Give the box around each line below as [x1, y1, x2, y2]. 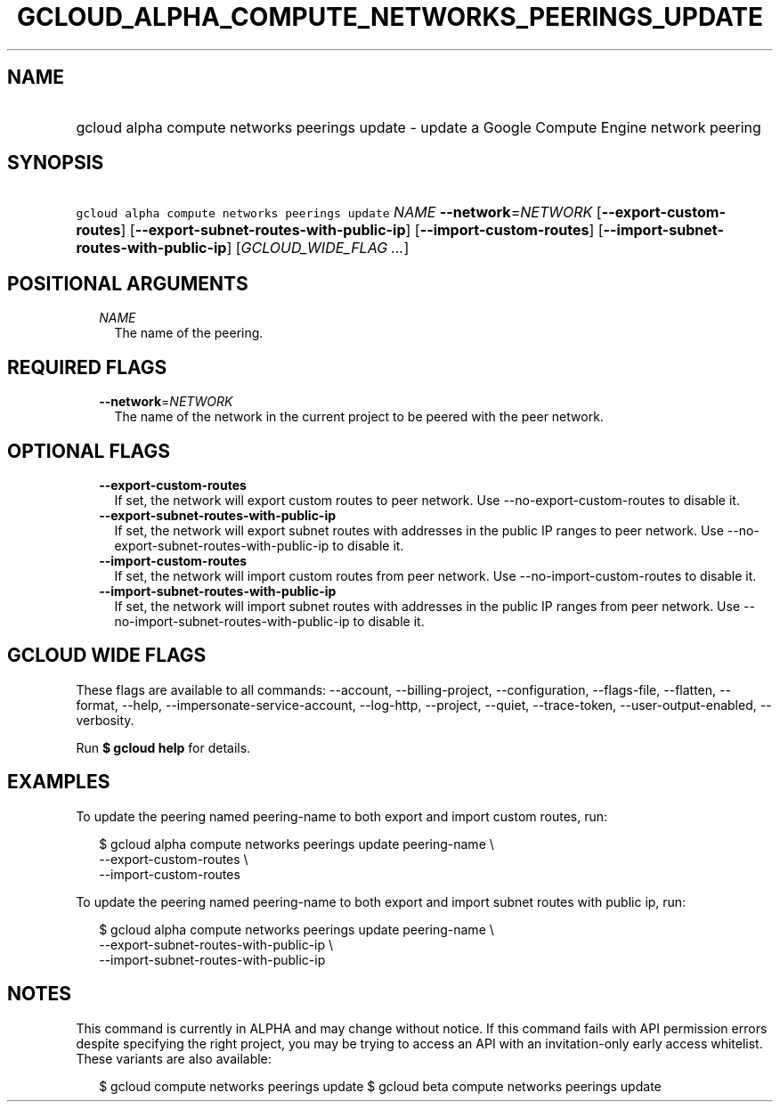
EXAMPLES [7, 771, 110, 794]
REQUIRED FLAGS [7, 355, 167, 379]
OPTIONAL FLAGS [7, 439, 170, 462]
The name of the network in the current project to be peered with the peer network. [114, 409, 604, 425]
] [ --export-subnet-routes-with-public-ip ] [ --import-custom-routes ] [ [120, 221, 604, 240]
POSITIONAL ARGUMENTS [7, 272, 248, 295]
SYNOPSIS [7, 151, 104, 175]
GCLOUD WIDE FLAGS [7, 644, 207, 667]
